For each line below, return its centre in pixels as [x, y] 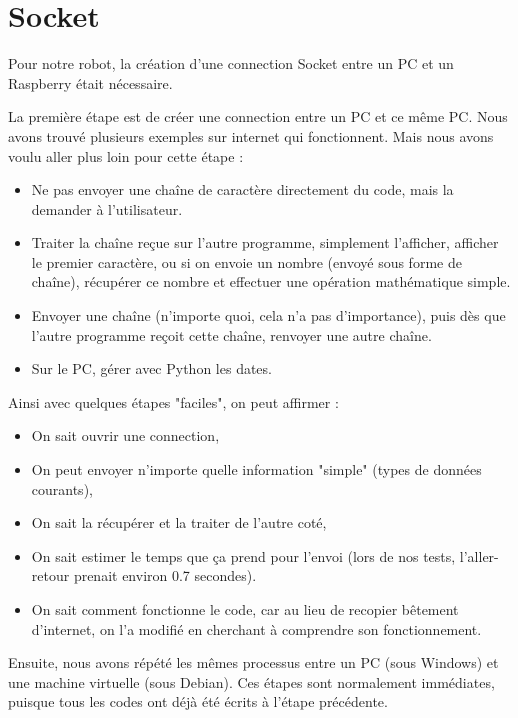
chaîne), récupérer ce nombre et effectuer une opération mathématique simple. [271, 281]
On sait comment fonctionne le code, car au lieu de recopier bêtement [245, 609]
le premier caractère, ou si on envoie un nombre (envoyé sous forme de [246, 261]
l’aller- [479, 555]
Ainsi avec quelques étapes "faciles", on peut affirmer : [173, 401]
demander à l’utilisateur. [107, 208]
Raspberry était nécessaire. [90, 82]
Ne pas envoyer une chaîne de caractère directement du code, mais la [242, 189]
